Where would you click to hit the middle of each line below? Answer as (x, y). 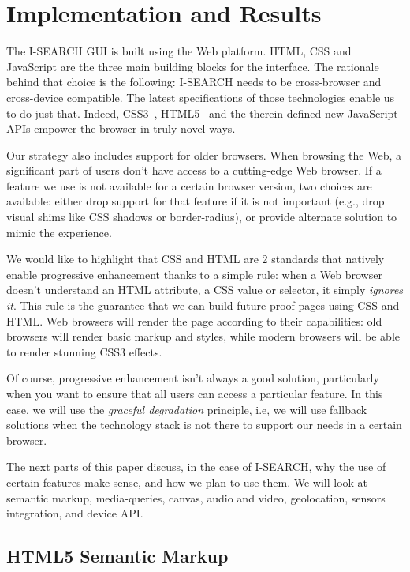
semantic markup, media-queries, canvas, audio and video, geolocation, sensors (196, 497)
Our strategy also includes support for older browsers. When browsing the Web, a (204, 154)
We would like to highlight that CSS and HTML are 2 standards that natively (196, 259)
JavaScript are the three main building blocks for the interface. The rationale (193, 66)
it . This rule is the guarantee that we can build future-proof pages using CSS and (203, 305)
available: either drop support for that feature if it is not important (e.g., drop (196, 201)
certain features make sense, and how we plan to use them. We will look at (187, 482)
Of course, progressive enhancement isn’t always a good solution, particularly (193, 378)
